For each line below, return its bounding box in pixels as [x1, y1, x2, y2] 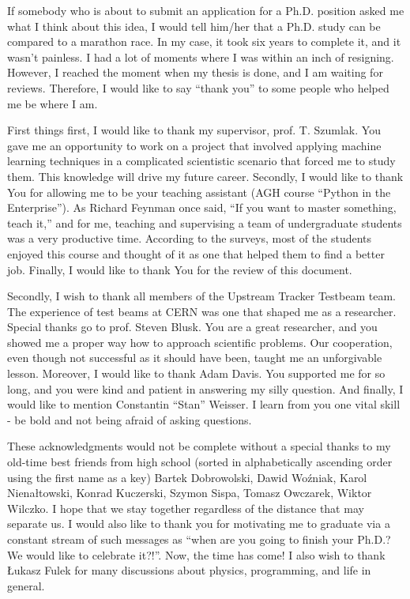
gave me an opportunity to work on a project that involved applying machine [7, 137, 382, 153]
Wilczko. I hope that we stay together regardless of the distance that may [7, 499, 364, 516]
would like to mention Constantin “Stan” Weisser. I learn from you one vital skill [7, 396, 401, 413]
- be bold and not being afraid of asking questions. [7, 411, 252, 428]
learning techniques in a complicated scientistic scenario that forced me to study [7, 153, 396, 169]
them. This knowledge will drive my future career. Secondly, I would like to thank [7, 168, 404, 184]
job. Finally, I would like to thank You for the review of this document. [7, 261, 352, 277]
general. [7, 577, 45, 593]
